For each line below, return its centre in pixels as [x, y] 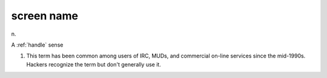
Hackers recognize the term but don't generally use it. [94, 64]
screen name [45, 16]
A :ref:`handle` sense [37, 45]
